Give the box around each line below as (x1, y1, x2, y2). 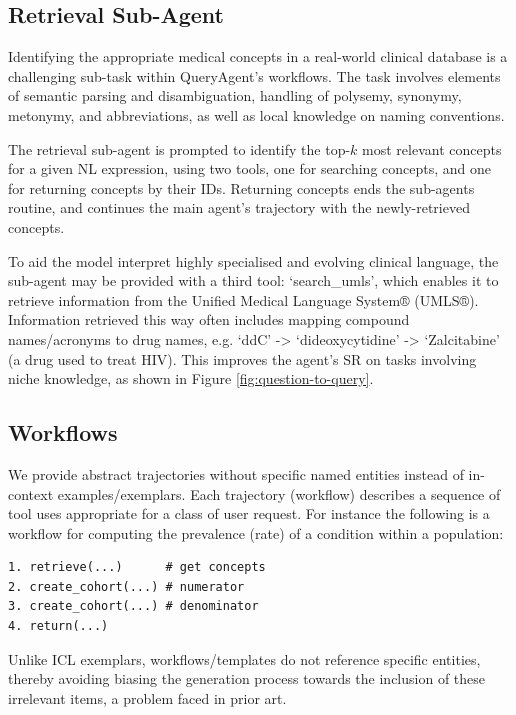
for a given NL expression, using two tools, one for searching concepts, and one (8, 158, 492, 179)
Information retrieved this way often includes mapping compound (8, 309, 410, 330)
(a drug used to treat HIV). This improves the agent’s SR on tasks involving (8, 348, 477, 369)
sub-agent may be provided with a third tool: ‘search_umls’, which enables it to (8, 270, 499, 291)
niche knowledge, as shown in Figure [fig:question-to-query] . (8, 368, 374, 389)
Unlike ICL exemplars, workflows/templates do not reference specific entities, (8, 648, 481, 669)
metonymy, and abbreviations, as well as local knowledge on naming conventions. (8, 104, 505, 125)
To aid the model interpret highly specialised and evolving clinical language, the (8, 250, 499, 271)
